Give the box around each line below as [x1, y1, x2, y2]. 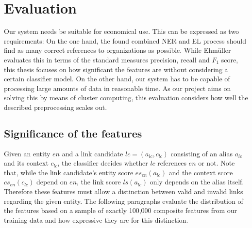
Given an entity [4, 148, 50, 158]
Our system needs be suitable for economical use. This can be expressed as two [4, 26, 239, 36]
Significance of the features [4, 125, 142, 140]
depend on [36, 177, 67, 187]
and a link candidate [62, 148, 123, 158]
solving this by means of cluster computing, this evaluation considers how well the [4, 92, 248, 103]
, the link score [77, 177, 121, 187]
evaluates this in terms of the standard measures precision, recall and [4, 54, 210, 64]
